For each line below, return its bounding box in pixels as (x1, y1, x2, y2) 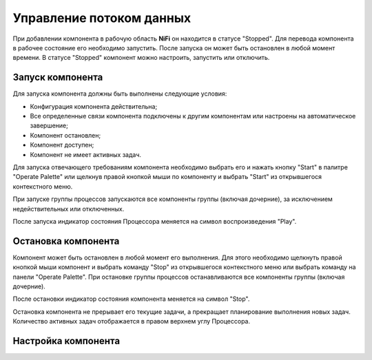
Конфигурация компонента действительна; (30, 102, 158, 110)
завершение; (30, 121, 68, 130)
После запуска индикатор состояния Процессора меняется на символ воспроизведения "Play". (12, 217, 297, 225)
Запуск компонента (12, 72, 103, 83)
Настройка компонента (12, 335, 121, 347)
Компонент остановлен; (30, 131, 101, 139)
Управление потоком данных (12, 10, 192, 25)
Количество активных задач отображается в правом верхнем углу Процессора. (12, 317, 251, 326)
